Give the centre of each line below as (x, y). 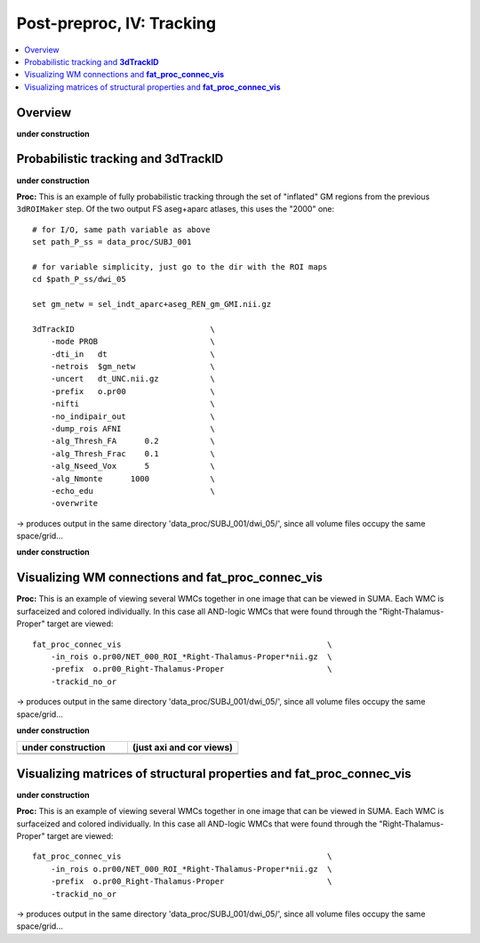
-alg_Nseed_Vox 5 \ (132, 466)
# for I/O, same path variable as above (121, 230)
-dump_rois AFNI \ (132, 428)
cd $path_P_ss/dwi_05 (79, 279)
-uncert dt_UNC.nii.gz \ (132, 379)
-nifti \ (132, 404)
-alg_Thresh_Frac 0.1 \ (132, 453)
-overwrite (74, 504)
